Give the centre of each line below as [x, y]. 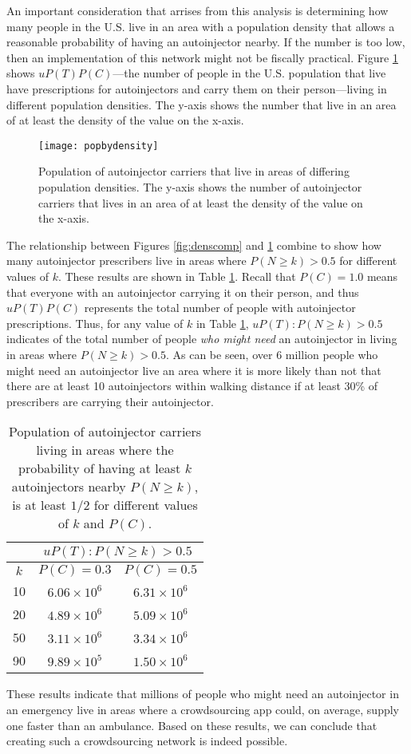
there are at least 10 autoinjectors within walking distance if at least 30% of [192, 386]
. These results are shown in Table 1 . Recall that [177, 276]
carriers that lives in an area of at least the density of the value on [201, 202]
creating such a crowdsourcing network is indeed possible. [147, 741]
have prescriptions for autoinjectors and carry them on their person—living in [197, 88]
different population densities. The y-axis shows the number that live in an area [202, 104]
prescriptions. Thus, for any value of [95, 323]
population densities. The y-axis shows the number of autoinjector [200, 187]
